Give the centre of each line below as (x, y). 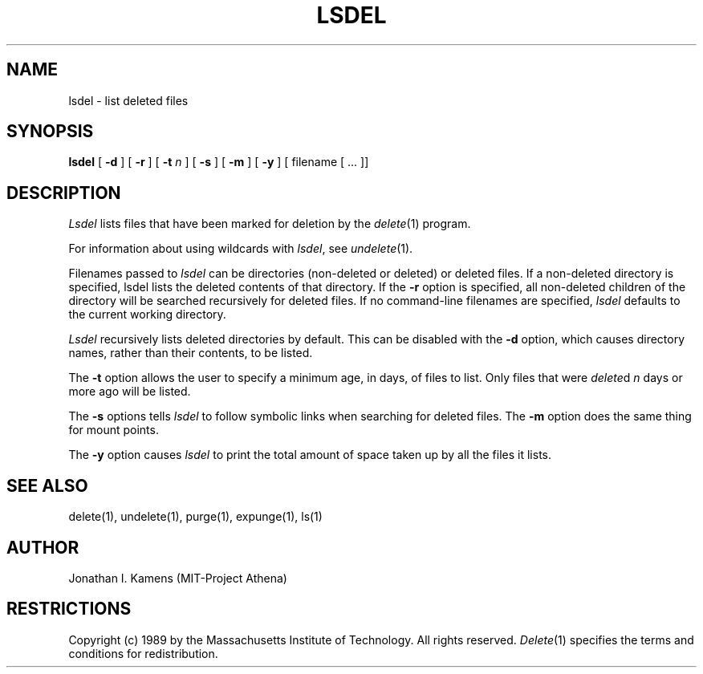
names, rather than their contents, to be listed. (191, 353)
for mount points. (114, 430)
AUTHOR (43, 547)
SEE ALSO (47, 485)
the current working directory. (147, 315)
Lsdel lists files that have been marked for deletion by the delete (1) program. (270, 224)
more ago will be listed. (130, 392)
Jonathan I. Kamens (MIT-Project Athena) (178, 578)
